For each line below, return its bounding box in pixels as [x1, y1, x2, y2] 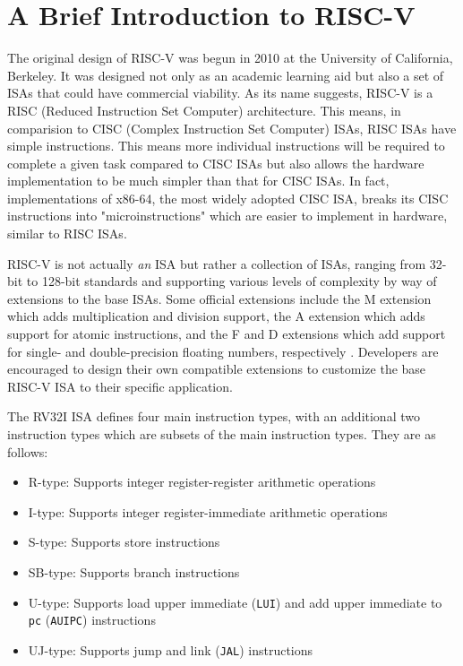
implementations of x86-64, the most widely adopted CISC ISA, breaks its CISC [7, 188, 449, 207]
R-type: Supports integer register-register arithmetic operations [28, 472, 376, 491]
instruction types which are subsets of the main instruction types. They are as [7, 425, 436, 443]
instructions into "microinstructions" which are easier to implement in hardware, [7, 206, 448, 225]
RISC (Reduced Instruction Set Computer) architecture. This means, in [7, 100, 401, 119]
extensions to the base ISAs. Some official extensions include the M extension [7, 289, 432, 307]
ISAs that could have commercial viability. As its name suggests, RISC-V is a [7, 83, 433, 102]
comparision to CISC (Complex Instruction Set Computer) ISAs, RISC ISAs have [7, 118, 457, 137]
